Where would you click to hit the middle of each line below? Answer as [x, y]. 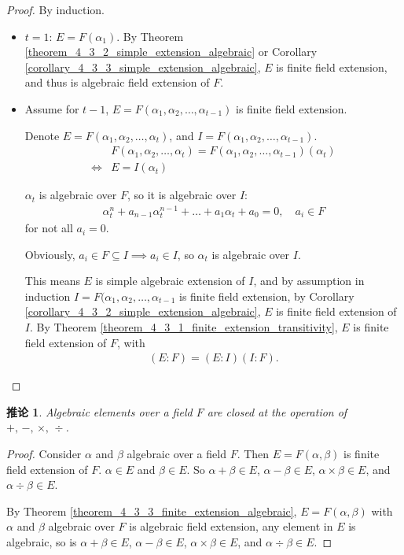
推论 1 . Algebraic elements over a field [99, 411]
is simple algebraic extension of [170, 281]
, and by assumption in [309, 281]
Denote [42, 135]
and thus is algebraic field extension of [117, 82]
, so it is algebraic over [182, 195]
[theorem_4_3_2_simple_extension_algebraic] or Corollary [171, 52]
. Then [253, 454]
